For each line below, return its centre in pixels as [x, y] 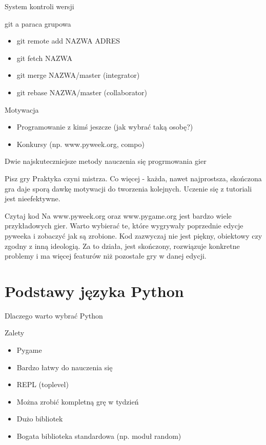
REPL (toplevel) [43, 384]
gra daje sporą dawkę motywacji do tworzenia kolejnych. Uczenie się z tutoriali [128, 188]
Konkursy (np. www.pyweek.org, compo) [80, 144]
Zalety [15, 333]
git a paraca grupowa [38, 23]
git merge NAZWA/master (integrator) [78, 75]
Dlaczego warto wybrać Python [54, 315]
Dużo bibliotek [40, 419]
